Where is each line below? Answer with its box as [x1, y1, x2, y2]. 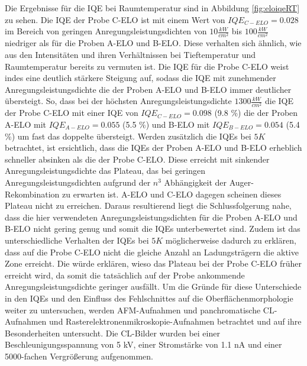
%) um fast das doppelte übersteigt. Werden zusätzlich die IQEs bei [5, 129, 251, 142]
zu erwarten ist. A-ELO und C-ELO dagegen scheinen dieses [62, 187, 282, 200]
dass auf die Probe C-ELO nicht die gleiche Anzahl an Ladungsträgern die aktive [5, 245, 299, 258]
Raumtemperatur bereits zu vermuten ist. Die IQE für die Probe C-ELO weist [5, 60, 289, 72]
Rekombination [5, 187, 60, 200]
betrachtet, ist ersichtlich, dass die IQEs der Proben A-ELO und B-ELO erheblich [5, 141, 302, 154]
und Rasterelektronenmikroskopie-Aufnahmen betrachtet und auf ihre [49, 315, 302, 328]
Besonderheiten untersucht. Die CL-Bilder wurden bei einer [5, 326, 220, 339]
